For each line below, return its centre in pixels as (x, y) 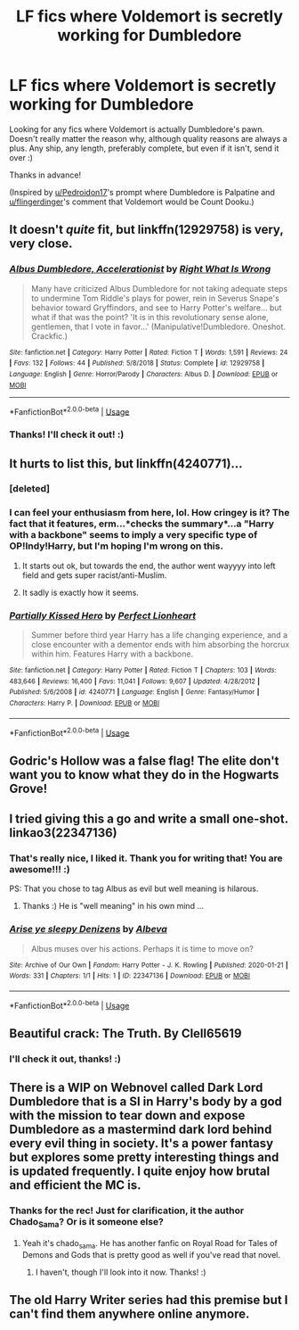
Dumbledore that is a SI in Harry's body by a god (146, 1102)
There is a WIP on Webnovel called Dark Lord (136, 1088)
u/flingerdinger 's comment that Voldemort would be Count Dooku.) (132, 202)
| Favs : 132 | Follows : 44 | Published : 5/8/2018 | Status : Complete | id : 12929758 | (137, 363)
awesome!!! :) (40, 870)
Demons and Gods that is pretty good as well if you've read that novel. (151, 1254)
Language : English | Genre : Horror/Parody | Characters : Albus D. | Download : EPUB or (144, 374)
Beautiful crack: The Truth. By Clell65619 (125, 1033)
